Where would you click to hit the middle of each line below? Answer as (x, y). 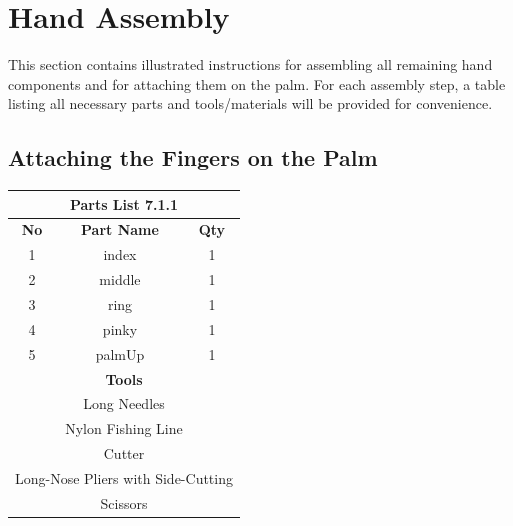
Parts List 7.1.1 (124, 203)
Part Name (120, 229)
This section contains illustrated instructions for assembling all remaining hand (250, 64)
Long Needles (124, 403)
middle (120, 279)
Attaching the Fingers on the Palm (193, 157)
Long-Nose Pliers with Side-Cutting (124, 477)
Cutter (124, 453)
